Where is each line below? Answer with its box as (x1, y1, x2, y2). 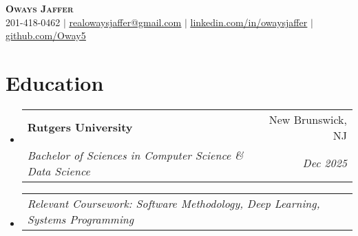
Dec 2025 (302, 155, 347, 171)
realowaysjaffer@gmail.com (69, 14, 182, 29)
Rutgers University (27, 119, 133, 136)
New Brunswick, (268, 111, 347, 127)
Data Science (27, 162, 90, 179)
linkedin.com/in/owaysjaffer (190, 14, 308, 29)
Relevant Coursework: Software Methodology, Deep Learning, (27, 195, 320, 211)
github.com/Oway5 (6, 28, 86, 43)
